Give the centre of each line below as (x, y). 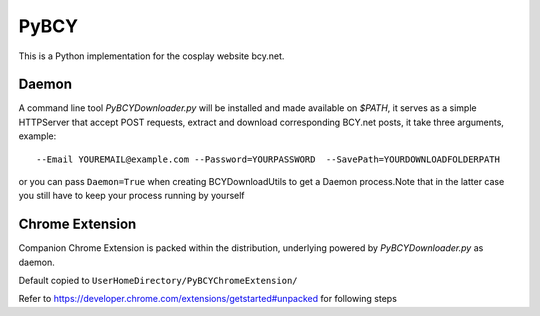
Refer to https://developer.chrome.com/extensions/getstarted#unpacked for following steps (207, 299)
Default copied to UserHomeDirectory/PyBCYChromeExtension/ (158, 281)
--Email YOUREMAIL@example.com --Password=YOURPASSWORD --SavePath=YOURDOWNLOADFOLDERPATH (268, 159)
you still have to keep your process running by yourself (131, 196)
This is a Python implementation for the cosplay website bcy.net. (151, 56)
